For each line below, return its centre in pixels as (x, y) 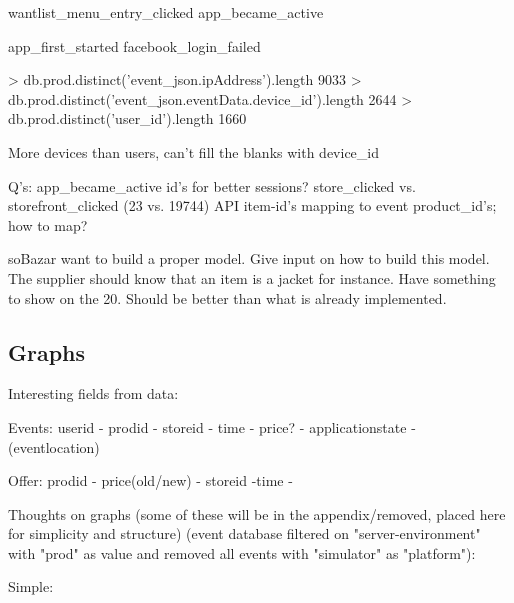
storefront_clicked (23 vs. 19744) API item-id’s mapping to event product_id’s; (252, 205)
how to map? (48, 224)
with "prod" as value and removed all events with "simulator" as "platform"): (242, 552)
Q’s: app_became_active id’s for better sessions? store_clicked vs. (212, 185)
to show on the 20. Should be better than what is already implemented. (227, 297)
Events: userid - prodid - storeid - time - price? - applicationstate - (212, 426)
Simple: (31, 586)
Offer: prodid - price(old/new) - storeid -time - (150, 480)
